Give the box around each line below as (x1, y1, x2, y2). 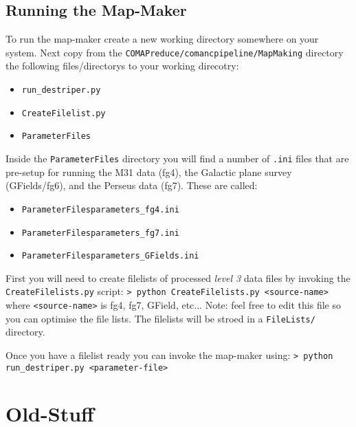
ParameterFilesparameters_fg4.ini (21, 204, 179, 215)
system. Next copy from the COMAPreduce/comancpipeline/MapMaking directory (5, 45, 344, 59)
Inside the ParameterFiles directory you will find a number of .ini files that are (5, 151, 349, 166)
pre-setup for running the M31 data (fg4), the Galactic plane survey (5, 164, 292, 179)
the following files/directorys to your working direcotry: (5, 58, 239, 73)
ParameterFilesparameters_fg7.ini (21, 228, 179, 238)
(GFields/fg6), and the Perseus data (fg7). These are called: (5, 178, 258, 193)
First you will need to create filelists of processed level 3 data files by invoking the (5, 270, 351, 285)
